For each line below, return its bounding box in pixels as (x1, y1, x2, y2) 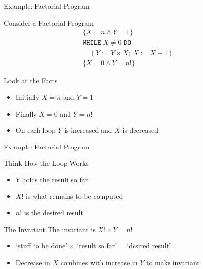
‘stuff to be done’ (15, 240, 68, 251)
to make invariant (146, 257, 200, 267)
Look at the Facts (4, 75, 58, 86)
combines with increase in (60, 257, 138, 267)
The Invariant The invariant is (4, 224, 96, 234)
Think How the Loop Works (4, 158, 89, 168)
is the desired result (24, 208, 83, 218)
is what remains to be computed (25, 191, 123, 201)
